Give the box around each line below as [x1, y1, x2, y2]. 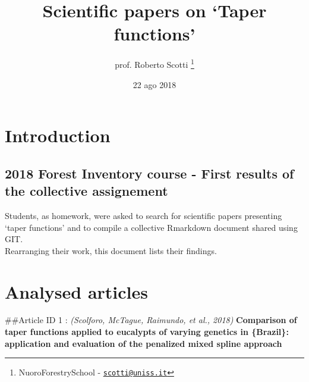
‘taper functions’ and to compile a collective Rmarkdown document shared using [5, 221, 298, 233]
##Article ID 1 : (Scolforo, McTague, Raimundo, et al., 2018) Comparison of [5, 314, 297, 326]
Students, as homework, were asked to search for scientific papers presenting [5, 209, 282, 221]
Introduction [5, 123, 111, 148]
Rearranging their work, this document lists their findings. [5, 244, 217, 256]
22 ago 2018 [133, 78, 176, 90]
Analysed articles [5, 279, 148, 303]
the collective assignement [5, 181, 168, 200]
